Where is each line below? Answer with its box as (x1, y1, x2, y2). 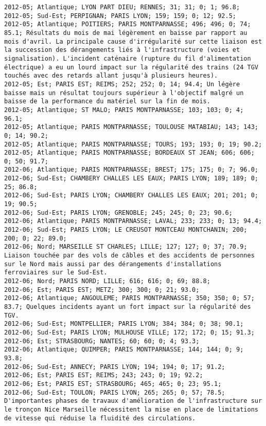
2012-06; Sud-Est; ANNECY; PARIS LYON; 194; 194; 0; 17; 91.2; (4, 363, 225, 371)
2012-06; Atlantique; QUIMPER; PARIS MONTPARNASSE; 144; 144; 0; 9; (4, 346, 244, 354)
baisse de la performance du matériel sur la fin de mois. (4, 98, 210, 105)
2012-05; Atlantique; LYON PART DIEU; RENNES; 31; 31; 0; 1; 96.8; (4, 4, 240, 11)
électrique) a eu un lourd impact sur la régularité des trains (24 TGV (4, 63, 258, 71)
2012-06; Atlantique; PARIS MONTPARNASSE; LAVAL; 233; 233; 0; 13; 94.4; (4, 217, 262, 225)
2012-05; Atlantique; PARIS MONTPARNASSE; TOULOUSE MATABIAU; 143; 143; (4, 123, 258, 131)
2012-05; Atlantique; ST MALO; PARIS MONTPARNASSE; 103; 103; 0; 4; (4, 106, 244, 114)
